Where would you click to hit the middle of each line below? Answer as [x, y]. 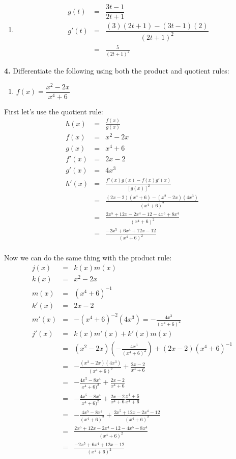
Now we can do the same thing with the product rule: [88, 258]
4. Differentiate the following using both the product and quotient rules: [117, 70]
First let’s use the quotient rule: [54, 111]
